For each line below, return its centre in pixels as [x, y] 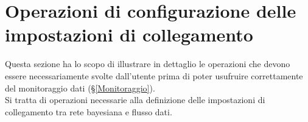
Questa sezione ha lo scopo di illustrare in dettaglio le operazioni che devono [148, 64]
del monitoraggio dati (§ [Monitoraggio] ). [80, 88]
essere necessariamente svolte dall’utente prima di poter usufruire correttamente [154, 75]
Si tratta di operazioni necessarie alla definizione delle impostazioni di [135, 100]
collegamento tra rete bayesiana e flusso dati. [89, 111]
